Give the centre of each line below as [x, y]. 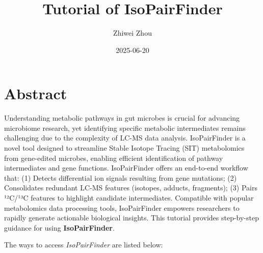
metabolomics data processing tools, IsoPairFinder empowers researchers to [122, 207]
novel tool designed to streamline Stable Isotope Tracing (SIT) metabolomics [124, 148]
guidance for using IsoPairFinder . [59, 227]
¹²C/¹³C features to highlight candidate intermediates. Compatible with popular [129, 198]
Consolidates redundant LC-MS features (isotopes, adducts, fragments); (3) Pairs [131, 188]
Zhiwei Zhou [133, 33]
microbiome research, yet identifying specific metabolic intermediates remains [125, 128]
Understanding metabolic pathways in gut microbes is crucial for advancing [122, 118]
